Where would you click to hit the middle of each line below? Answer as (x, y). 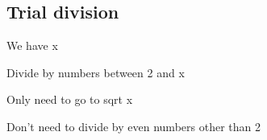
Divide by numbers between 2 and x (96, 72)
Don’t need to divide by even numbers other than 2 (133, 126)
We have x (32, 45)
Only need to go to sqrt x (70, 99)
